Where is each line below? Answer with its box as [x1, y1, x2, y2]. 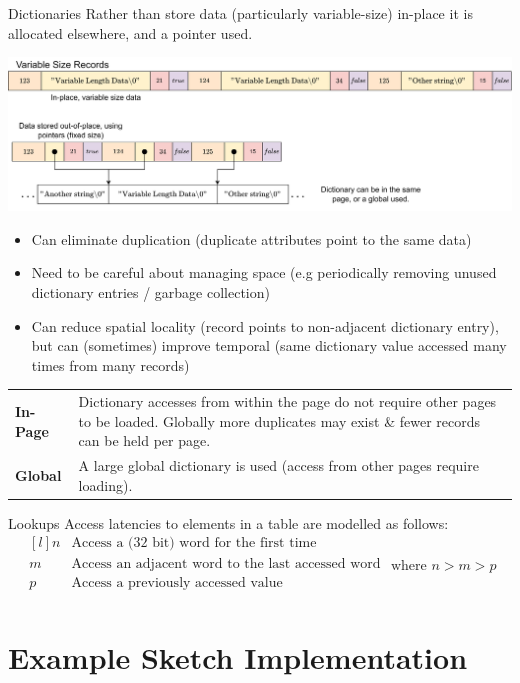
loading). [78, 474, 133, 495]
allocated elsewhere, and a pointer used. [8, 22, 253, 43]
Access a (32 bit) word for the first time [71, 536, 317, 551]
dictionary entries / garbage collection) [31, 282, 270, 303]
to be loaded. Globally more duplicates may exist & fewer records [78, 410, 480, 431]
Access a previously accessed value [71, 575, 283, 590]
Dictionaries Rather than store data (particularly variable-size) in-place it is [8, 3, 473, 23]
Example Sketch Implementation [8, 636, 468, 677]
